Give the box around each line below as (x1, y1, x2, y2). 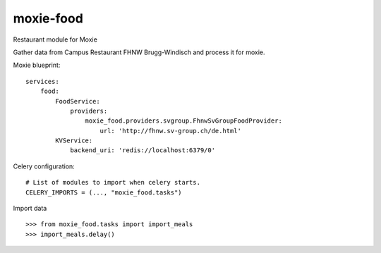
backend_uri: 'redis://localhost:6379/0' (70, 147, 215, 154)
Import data (13, 204, 47, 213)
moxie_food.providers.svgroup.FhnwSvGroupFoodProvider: (85, 117, 282, 125)
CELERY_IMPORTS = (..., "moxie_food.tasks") (25, 188, 183, 197)
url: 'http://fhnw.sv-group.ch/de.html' (99, 127, 241, 135)
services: (25, 78, 59, 85)
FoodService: (55, 97, 100, 105)
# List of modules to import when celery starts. (25, 178, 201, 187)
